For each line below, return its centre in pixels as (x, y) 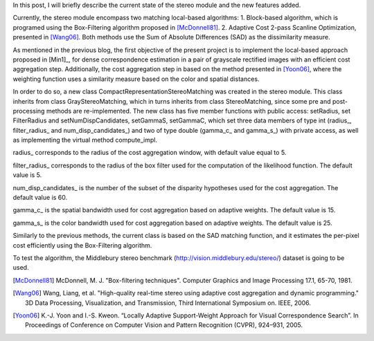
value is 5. (27, 175)
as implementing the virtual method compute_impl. (85, 140)
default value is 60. (40, 198)
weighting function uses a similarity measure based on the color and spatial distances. (136, 79)
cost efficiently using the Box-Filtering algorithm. (82, 245)
